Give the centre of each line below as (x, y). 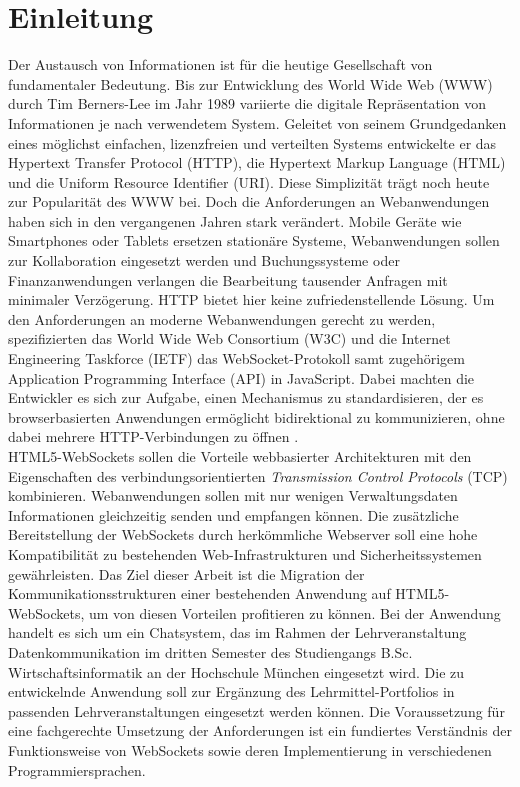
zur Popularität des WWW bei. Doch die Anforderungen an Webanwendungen (249, 201)
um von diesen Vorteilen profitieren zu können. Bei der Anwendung (294, 612)
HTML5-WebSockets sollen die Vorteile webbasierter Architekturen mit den (240, 456)
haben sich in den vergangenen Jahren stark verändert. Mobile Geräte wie (235, 220)
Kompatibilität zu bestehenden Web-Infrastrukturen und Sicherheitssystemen (245, 553)
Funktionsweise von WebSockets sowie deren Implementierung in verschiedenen (250, 749)
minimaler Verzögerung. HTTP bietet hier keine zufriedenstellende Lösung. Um (251, 299)
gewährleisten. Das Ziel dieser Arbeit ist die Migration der (186, 573)
